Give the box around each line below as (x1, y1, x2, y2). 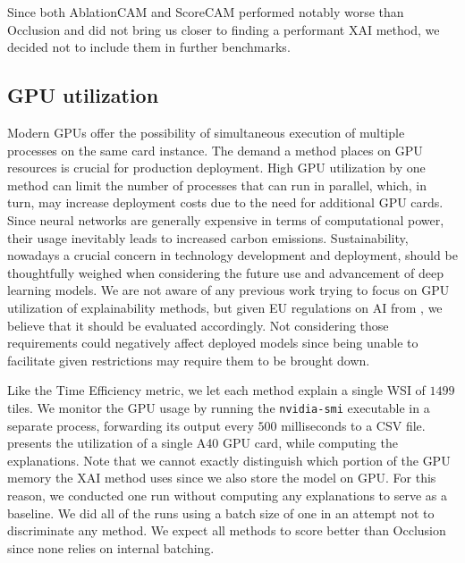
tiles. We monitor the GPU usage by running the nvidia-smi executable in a (7, 398, 430, 416)
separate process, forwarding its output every (7, 416, 254, 434)
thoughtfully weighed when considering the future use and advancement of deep (7, 263, 444, 281)
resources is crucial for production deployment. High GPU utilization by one (7, 158, 426, 177)
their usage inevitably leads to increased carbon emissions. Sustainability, (7, 228, 409, 247)
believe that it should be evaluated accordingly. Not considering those (7, 315, 389, 334)
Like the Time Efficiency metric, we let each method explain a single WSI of (7, 381, 426, 399)
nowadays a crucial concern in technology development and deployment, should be (7, 246, 458, 265)
